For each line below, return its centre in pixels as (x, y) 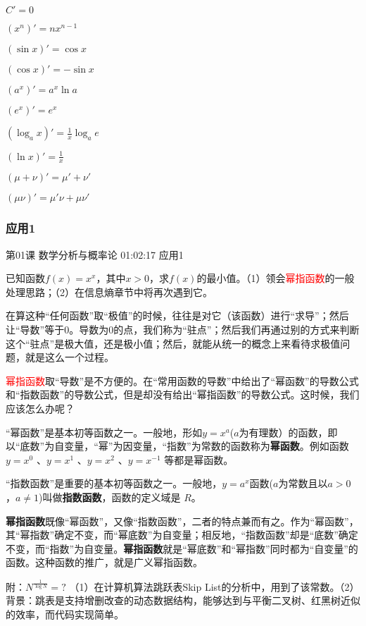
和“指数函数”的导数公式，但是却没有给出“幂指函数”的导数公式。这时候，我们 (183, 394)
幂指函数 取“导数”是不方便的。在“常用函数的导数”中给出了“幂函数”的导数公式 (182, 380)
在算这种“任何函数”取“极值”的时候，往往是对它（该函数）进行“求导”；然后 (177, 315)
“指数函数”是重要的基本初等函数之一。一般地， (114, 483)
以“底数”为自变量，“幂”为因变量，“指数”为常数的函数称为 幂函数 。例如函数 (177, 446)
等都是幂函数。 (199, 459)
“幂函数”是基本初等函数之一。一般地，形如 (104, 432)
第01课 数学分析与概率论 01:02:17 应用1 (95, 254)
